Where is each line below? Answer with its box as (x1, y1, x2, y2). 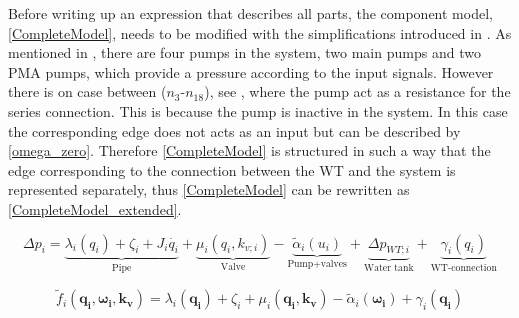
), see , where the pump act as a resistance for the (204, 81, 511, 102)
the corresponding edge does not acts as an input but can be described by (8, 120, 461, 141)
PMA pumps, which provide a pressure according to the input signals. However (8, 61, 494, 82)
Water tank (364, 263, 414, 274)
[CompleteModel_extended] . (8, 198, 182, 219)
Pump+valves (287, 259, 347, 270)
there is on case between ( (8, 81, 167, 102)
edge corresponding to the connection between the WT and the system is (8, 159, 456, 180)
